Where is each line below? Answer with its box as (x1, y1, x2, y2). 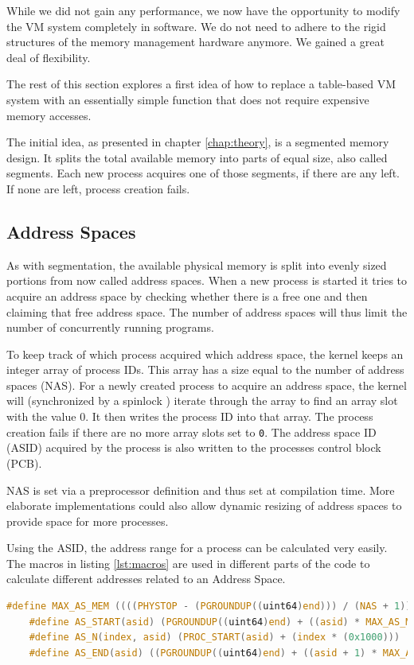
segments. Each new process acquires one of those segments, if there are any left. (6, 165, 400, 181)
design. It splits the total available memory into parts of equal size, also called (6, 149, 388, 165)
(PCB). (6, 454, 42, 471)
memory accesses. (6, 107, 92, 123)
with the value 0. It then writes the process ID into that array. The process (6, 408, 373, 425)
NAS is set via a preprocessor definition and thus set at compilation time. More (6, 481, 395, 498)
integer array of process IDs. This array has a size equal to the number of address (6, 361, 404, 378)
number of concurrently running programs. (6, 319, 214, 336)
